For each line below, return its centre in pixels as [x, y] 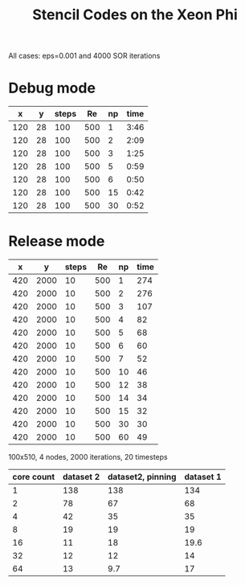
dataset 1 [203, 477]
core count [34, 477]
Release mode [57, 241]
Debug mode [52, 88]
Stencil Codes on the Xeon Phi [135, 15]
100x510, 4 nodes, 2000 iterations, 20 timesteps [88, 457]
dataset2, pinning [142, 477]
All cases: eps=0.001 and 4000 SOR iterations [84, 56]
